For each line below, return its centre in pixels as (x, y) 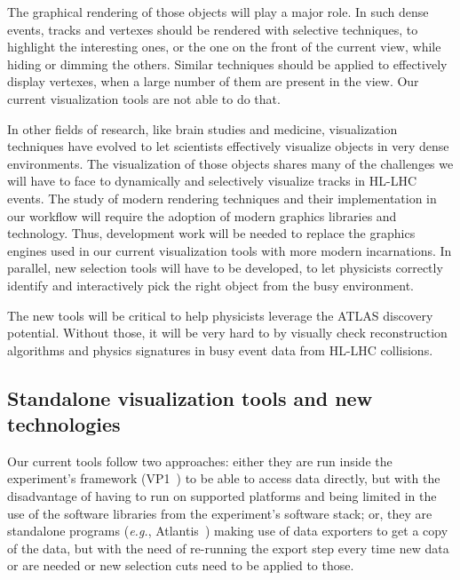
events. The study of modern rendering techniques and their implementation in (222, 198)
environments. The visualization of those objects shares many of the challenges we (230, 163)
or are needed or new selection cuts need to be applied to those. (181, 565)
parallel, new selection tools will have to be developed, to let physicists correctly (225, 268)
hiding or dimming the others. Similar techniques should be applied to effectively (227, 64)
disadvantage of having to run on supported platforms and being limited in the (222, 496)
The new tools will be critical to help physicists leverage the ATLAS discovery (220, 315)
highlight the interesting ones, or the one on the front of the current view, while (224, 47)
